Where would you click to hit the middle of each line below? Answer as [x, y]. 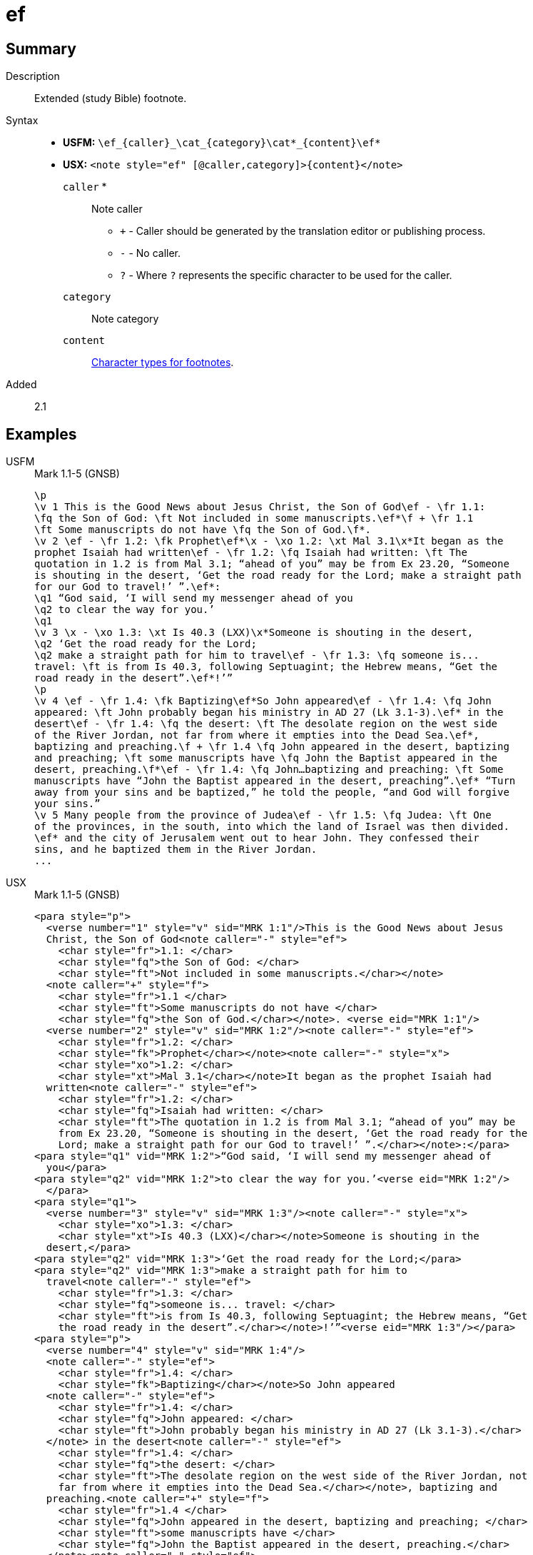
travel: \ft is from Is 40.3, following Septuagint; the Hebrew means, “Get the [266, 667]
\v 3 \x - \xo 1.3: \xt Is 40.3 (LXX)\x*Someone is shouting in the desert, [254, 633]
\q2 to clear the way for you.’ [125, 610]
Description [33, 76]
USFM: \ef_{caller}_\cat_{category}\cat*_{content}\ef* [222, 143]
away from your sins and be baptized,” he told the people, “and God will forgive [272, 792]
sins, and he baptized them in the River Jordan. [176, 850]
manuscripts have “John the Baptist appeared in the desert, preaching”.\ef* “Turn [275, 781]
